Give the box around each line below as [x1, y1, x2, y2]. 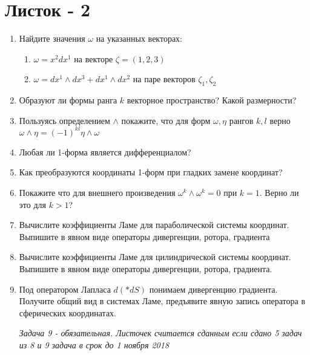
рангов [229, 114, 254, 126]
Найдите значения [19, 32, 85, 45]
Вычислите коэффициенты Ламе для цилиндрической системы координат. [19, 250, 291, 263]
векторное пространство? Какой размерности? [127, 94, 297, 106]
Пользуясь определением [19, 114, 110, 126]
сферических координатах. [19, 306, 116, 319]
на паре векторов [133, 73, 196, 85]
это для [19, 198, 46, 210]
